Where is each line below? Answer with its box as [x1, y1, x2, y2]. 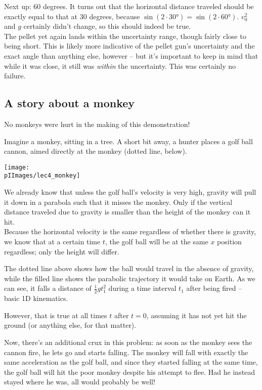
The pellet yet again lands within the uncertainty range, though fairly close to [4, 30, 246, 41]
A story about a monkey [4, 95, 135, 111]
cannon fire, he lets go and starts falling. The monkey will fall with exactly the [4, 346, 248, 357]
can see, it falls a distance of [4, 283, 92, 293]
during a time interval [108, 283, 177, 293]
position [217, 236, 242, 247]
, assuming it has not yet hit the [146, 310, 247, 320]
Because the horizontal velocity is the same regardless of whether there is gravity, [4, 226, 256, 237]
